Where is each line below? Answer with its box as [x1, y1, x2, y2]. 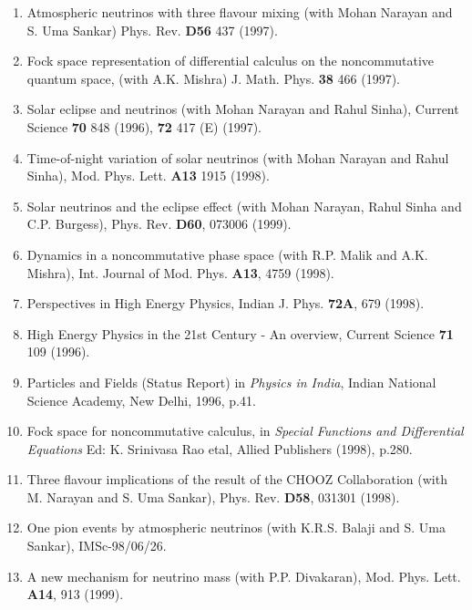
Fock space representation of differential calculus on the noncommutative [26, 51, 434, 70]
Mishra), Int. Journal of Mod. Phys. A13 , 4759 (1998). [26, 263, 334, 282]
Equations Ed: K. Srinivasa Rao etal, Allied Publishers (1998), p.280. [26, 439, 413, 458]
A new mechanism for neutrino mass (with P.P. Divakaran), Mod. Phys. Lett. [26, 566, 461, 585]
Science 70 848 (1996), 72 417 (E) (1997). [26, 117, 262, 136]
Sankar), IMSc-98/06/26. [26, 536, 167, 555]
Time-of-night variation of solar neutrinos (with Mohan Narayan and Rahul [26, 148, 449, 167]
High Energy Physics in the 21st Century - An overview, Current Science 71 [26, 324, 454, 343]
